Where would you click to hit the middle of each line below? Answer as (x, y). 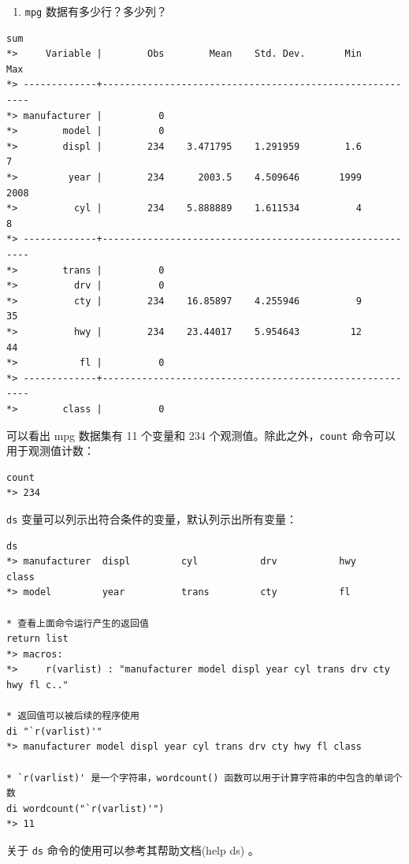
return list (37, 639)
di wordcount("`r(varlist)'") (86, 808)
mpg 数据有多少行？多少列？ (96, 11)
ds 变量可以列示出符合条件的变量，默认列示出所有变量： (152, 518)
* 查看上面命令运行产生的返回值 (78, 623)
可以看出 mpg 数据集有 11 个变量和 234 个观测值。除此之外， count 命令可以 (201, 435)
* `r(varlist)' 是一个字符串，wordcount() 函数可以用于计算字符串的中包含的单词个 (204, 778)
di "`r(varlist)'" (54, 731)
